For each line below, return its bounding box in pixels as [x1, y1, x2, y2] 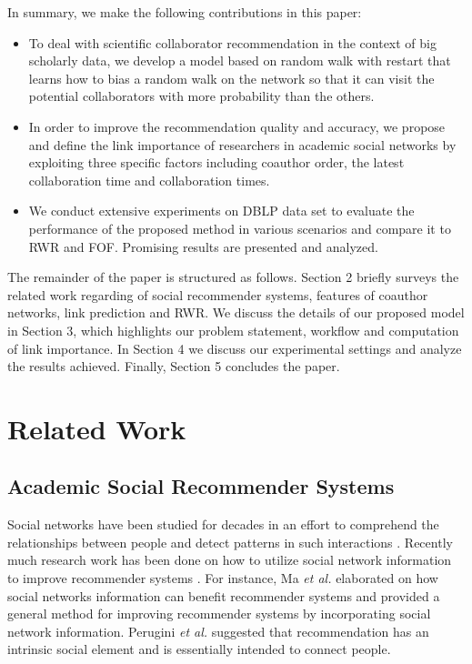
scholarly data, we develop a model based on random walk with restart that [28, 51, 451, 70]
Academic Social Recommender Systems [7, 472, 395, 500]
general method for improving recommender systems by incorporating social [7, 604, 431, 623]
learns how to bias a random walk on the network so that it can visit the [28, 68, 435, 87]
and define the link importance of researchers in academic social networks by [28, 135, 457, 154]
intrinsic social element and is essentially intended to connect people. [7, 639, 391, 659]
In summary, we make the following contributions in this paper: [7, 3, 362, 21]
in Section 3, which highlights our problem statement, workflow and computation [7, 320, 459, 339]
